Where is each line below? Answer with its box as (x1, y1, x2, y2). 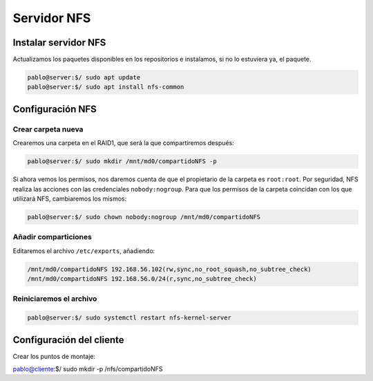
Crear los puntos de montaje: (12, 352, 96, 360)
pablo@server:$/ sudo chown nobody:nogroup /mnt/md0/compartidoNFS (27, 213, 261, 221)
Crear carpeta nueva (12, 124, 84, 134)
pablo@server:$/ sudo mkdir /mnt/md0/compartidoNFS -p (27, 158, 217, 165)
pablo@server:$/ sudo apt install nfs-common (27, 83, 184, 91)
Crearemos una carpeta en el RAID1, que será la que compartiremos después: (12, 139, 234, 147)
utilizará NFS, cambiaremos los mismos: (12, 194, 127, 203)
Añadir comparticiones (12, 232, 93, 242)
